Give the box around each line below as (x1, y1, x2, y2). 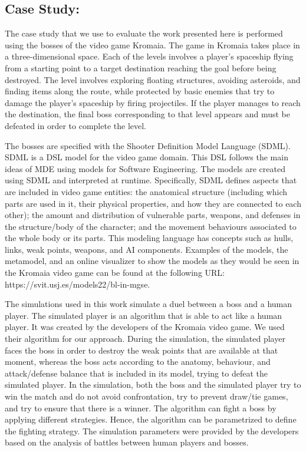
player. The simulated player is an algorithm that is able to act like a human (5, 309, 282, 321)
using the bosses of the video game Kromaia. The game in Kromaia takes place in (5, 38, 300, 51)
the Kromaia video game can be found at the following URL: (5, 266, 225, 279)
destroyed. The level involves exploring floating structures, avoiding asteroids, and (5, 73, 301, 85)
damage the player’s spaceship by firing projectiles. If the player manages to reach (5, 96, 301, 108)
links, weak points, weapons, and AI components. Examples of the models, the (5, 243, 288, 255)
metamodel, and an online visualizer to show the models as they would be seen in (5, 255, 300, 267)
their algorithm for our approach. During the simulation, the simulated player (5, 332, 285, 345)
